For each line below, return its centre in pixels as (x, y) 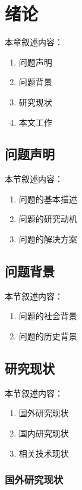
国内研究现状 (44, 433)
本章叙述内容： (34, 42)
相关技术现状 (44, 453)
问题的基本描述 (48, 199)
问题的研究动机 (48, 219)
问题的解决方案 (48, 239)
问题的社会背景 (48, 316)
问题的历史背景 (48, 336)
